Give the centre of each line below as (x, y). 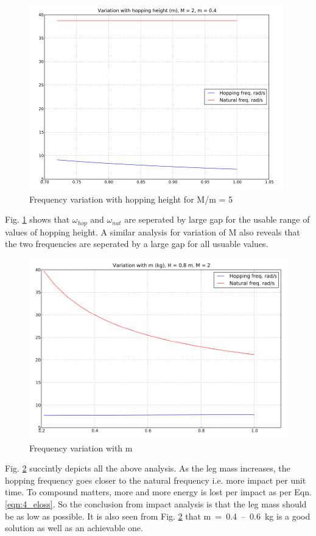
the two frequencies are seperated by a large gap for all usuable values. (137, 244)
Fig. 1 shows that (37, 219)
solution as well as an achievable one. (74, 528)
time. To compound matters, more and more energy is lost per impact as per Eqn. (158, 492)
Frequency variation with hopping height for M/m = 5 (131, 199)
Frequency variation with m (81, 447)
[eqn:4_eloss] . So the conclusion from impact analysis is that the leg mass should (156, 503)
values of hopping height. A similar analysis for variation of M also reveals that (153, 231)
